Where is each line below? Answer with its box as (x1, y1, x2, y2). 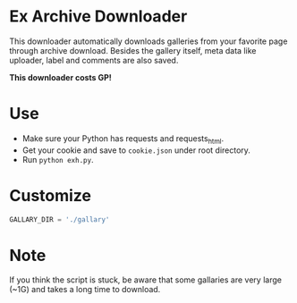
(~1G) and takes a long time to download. (9, 284, 161, 295)
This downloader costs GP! (9, 72, 112, 82)
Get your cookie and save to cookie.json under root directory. (21, 145, 250, 156)
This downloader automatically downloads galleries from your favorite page (9, 36, 288, 46)
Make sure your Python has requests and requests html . (21, 132, 225, 146)
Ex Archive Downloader (9, 6, 188, 27)
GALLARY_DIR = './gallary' (9, 215, 110, 224)
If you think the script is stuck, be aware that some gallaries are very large (9, 274, 282, 285)
